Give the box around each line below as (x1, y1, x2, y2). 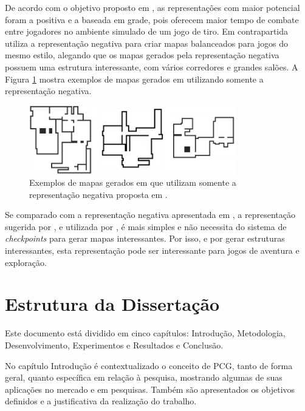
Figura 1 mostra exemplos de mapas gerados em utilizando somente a (5, 72, 264, 85)
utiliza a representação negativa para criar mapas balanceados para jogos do (5, 36, 289, 49)
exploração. (5, 256, 47, 268)
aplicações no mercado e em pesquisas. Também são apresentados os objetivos (5, 382, 295, 395)
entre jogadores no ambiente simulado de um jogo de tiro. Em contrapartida (5, 25, 289, 38)
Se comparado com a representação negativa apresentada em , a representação (5, 208, 295, 221)
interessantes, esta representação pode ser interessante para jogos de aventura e (5, 244, 300, 257)
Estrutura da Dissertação (5, 291, 220, 316)
